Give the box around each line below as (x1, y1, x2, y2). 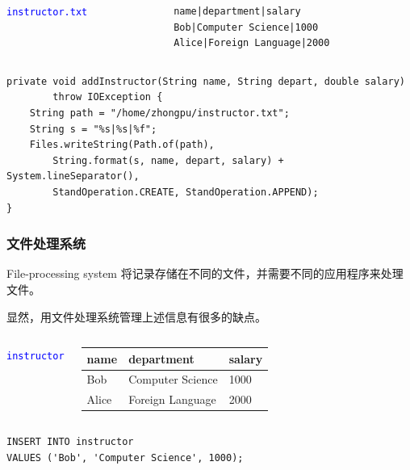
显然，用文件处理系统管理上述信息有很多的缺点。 (6, 308, 266, 325)
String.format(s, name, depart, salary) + (52, 154, 284, 166)
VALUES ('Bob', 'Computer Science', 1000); (6, 452, 244, 464)
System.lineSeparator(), (6, 170, 140, 183)
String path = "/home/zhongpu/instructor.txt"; (29, 107, 290, 119)
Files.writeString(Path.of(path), (29, 139, 215, 151)
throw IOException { (52, 91, 163, 103)
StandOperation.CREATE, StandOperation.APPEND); (52, 186, 319, 198)
